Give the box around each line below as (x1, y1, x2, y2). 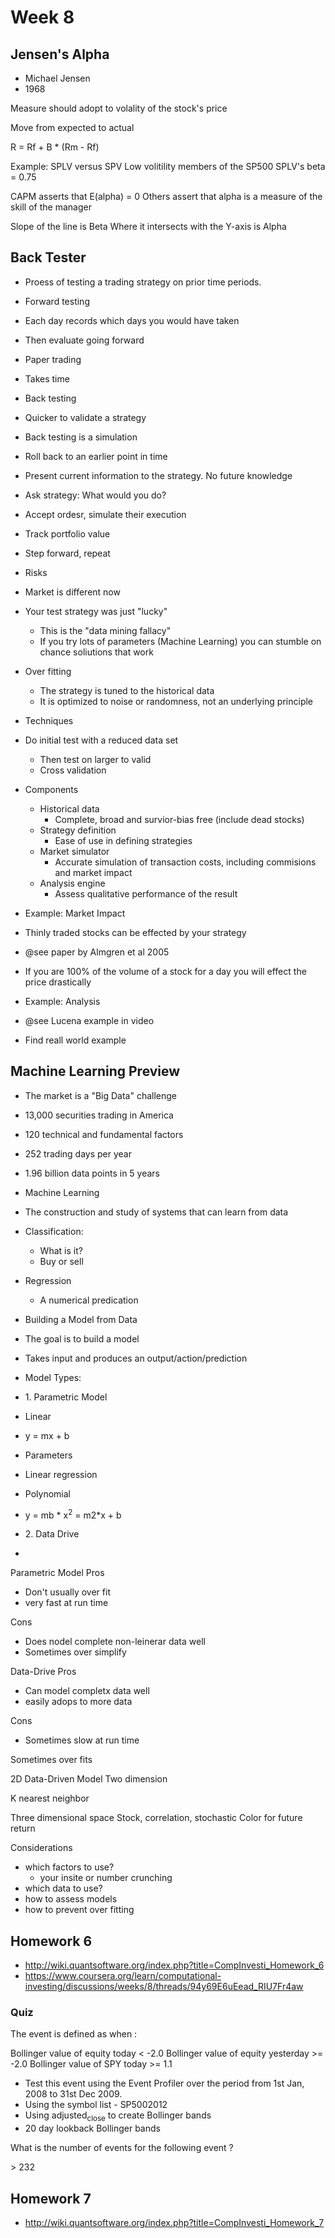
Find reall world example (24, 1034, 127, 1046)
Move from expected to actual (10, 122, 135, 133)
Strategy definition (39, 824, 117, 836)
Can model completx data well (24, 1685, 150, 1697)
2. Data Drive (24, 1528, 80, 1540)
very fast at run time (24, 1597, 109, 1609)
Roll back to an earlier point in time (24, 450, 168, 462)
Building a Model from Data (24, 1313, 138, 1325)
